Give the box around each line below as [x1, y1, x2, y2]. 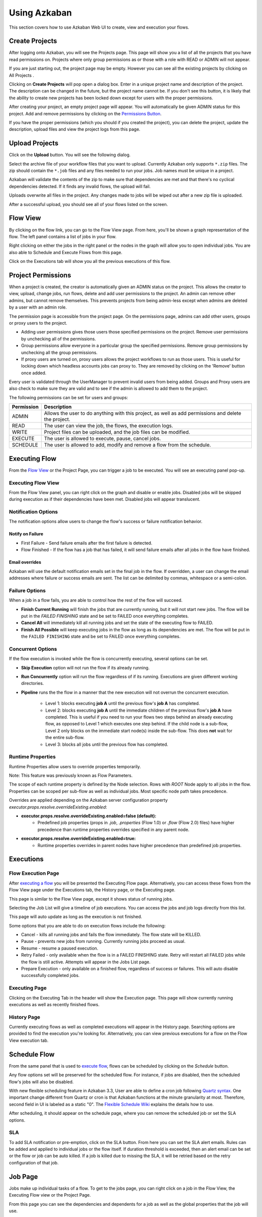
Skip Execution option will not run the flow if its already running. [21, 664, 150, 670]
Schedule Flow [9, 1050, 55, 1058]
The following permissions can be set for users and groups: [9, 394, 128, 400]
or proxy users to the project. [9, 320, 67, 326]
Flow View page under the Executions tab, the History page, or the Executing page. [9, 887, 176, 893]
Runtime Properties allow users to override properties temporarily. [9, 763, 141, 769]
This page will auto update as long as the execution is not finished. [9, 914, 143, 920]
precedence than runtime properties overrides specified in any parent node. [37, 827, 190, 832]
